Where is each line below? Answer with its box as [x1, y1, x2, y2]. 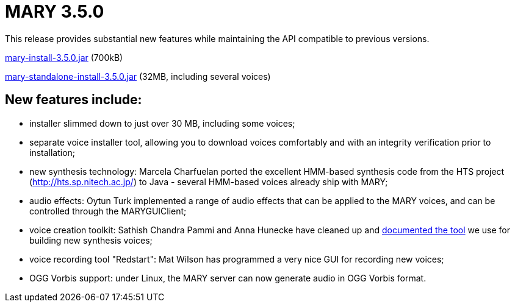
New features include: [5, 92, 142, 108]
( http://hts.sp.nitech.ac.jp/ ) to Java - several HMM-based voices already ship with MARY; [29, 176, 388, 187]
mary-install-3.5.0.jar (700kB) [5, 52, 123, 63]
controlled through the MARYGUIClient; [29, 205, 187, 216]
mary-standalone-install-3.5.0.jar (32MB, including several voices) [5, 71, 271, 82]
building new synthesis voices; [29, 235, 153, 245]
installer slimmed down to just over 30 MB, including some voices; [29, 118, 295, 129]
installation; [29, 147, 76, 158]
